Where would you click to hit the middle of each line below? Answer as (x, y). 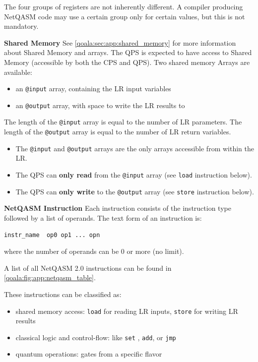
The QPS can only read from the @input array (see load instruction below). (134, 175)
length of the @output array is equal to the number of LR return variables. (118, 132)
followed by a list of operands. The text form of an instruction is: (103, 217)
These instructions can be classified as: (63, 294)
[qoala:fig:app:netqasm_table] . (50, 277)
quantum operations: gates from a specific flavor (89, 354)
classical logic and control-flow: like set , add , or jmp (96, 337)
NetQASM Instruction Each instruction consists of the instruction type (118, 208)
